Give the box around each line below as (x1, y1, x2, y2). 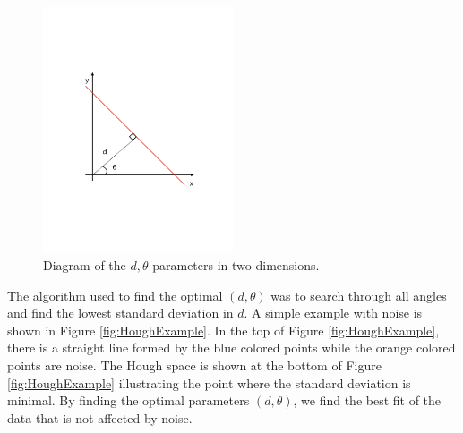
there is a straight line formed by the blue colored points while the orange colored (7, 338, 456, 357)
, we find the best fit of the (293, 391, 442, 410)
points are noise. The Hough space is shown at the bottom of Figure (7, 356, 382, 374)
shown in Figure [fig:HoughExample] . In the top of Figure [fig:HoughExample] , (7, 320, 440, 339)
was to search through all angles (270, 285, 447, 304)
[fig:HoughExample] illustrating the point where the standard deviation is (7, 373, 411, 392)
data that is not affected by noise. (7, 408, 193, 427)
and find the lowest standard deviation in (7, 303, 234, 322)
